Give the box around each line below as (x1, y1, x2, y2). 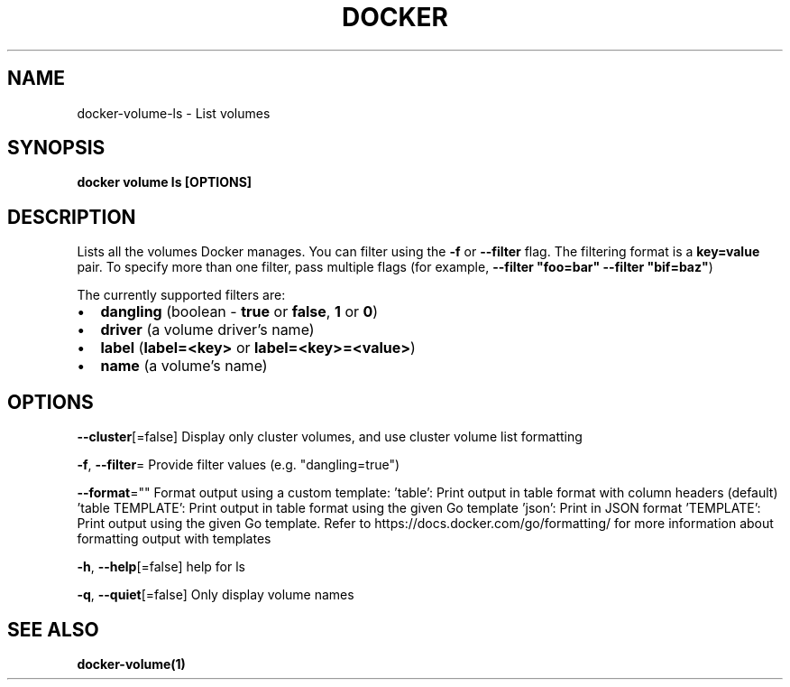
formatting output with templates (77, 531, 271, 547)
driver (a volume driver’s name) (100, 320, 315, 339)
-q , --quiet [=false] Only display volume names (77, 587, 354, 603)
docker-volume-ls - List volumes (77, 105, 271, 121)
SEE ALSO (7, 617, 99, 641)
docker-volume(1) (77, 655, 186, 672)
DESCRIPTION (7, 205, 136, 228)
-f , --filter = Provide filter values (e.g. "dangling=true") (77, 457, 400, 473)
